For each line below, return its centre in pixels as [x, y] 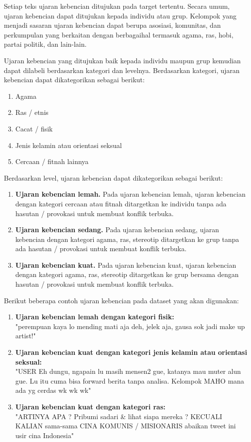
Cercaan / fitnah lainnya [52, 161]
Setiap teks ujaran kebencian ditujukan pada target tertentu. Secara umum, [117, 6]
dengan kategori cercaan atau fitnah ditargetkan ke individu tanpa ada [121, 203]
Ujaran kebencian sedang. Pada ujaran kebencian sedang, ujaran [117, 230]
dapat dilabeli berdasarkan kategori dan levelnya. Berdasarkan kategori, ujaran [122, 70]
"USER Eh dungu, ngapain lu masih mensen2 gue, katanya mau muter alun [128, 371]
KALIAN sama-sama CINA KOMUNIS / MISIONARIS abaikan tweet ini [125, 426]
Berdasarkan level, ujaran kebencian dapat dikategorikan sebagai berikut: [113, 177]
